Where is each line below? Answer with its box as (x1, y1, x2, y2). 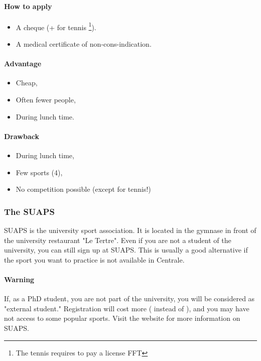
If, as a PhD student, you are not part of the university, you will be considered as (4, 293, 255, 304)
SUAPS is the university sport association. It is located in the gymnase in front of (4, 225, 256, 235)
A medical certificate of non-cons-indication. (16, 39, 152, 49)
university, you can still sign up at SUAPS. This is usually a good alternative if (4, 245, 248, 255)
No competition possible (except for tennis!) (16, 184, 151, 194)
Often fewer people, (16, 94, 76, 105)
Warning (4, 274, 35, 284)
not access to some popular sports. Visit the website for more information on (4, 313, 240, 323)
